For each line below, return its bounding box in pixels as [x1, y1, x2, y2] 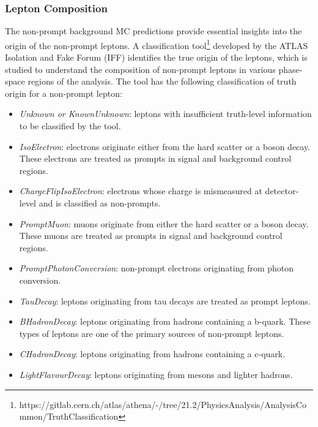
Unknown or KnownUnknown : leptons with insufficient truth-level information [19, 107, 312, 120]
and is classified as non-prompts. [39, 197, 161, 209]
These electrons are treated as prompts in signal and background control [19, 152, 292, 165]
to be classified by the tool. [19, 119, 121, 132]
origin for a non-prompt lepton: [5, 86, 122, 99]
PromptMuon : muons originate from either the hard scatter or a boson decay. [19, 217, 309, 230]
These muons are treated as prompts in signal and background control [19, 229, 283, 242]
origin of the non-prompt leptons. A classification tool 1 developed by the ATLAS [5, 37, 308, 51]
